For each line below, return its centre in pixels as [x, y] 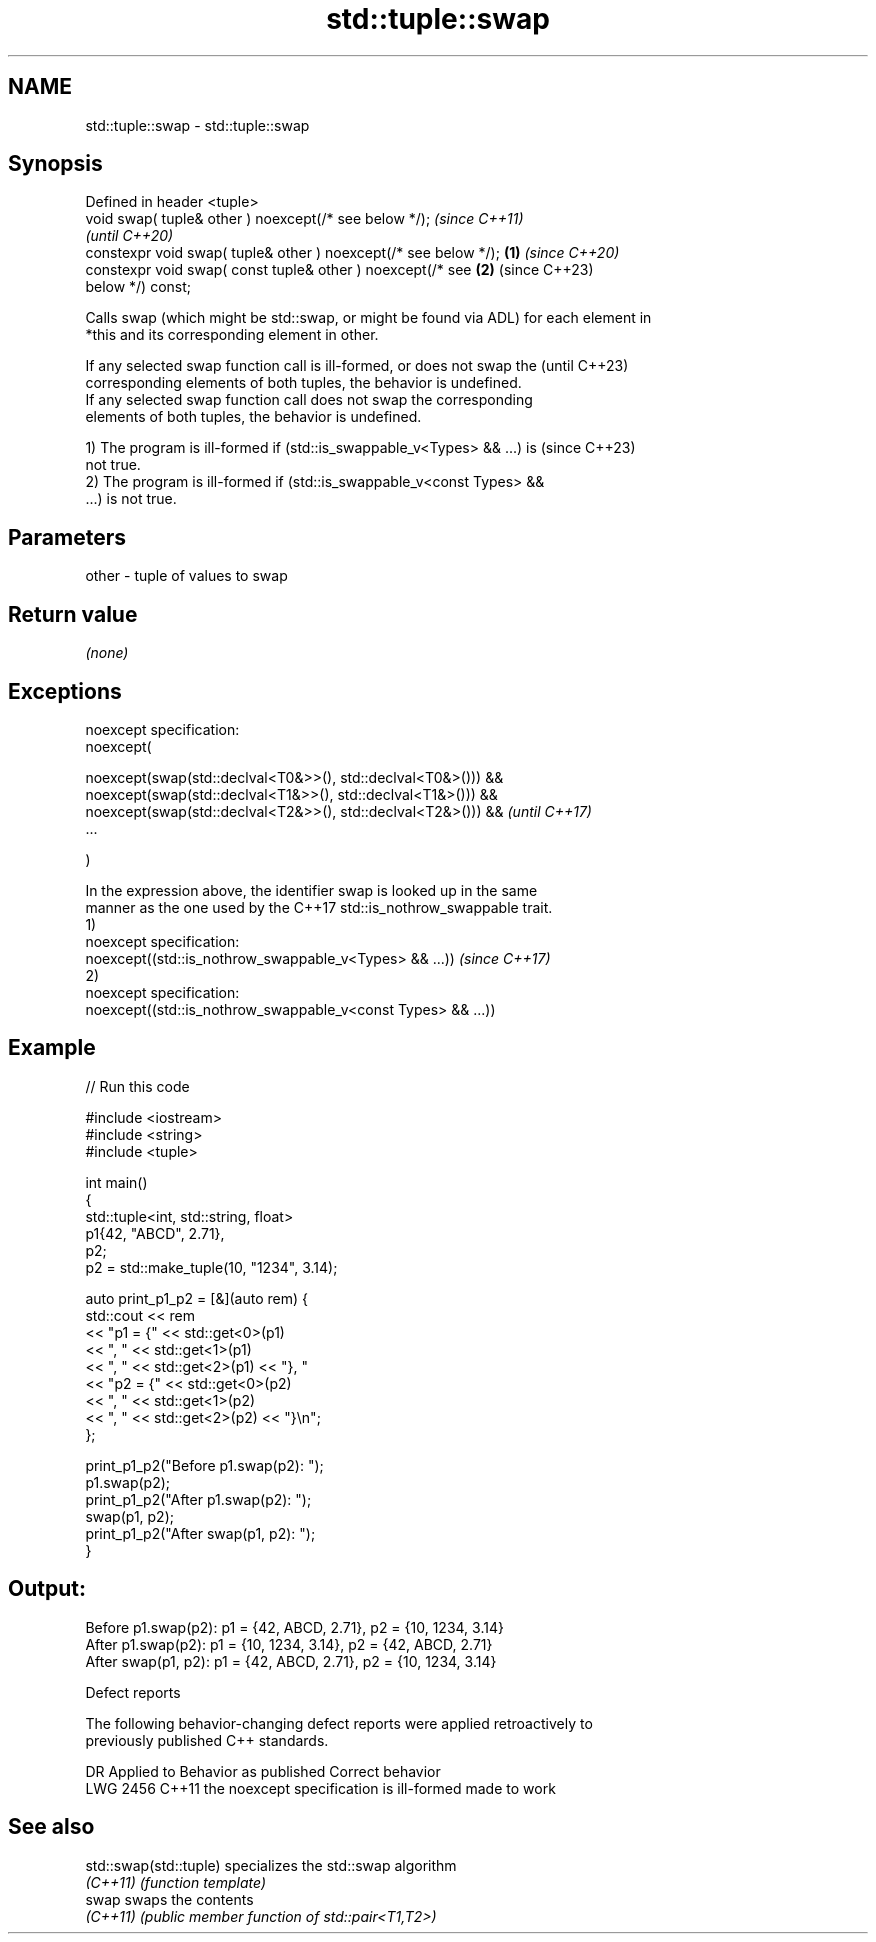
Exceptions [65, 691]
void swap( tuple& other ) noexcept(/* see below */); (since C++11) [304, 219]
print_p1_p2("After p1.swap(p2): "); [198, 1499]
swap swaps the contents [169, 1899]
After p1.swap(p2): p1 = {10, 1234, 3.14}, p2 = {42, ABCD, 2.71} [289, 1644]
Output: [47, 1589]
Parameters [67, 537]
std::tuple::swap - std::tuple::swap [197, 125]
